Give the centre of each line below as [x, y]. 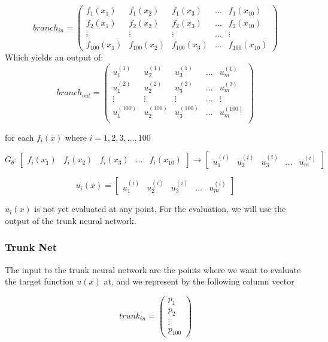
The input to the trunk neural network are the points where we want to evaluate [153, 269]
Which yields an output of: [54, 57]
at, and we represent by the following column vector [199, 281]
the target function [40, 281]
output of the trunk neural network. [71, 220]
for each [19, 137]
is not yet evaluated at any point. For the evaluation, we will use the [160, 209]
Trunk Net [31, 247]
